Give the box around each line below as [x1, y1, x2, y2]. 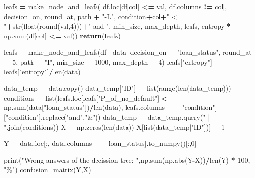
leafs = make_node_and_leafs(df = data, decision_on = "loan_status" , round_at [4, 47, 252, 57]
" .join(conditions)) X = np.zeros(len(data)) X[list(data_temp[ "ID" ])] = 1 [4, 121, 225, 132]
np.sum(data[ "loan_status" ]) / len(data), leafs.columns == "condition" [4, 102, 215, 112]
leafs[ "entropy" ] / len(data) [4, 66, 81, 76]
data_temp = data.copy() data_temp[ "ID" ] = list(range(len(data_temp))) [4, 83, 231, 93]
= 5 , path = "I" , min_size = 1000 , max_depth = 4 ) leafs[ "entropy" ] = [4, 56, 221, 67]
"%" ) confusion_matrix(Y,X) [4, 164, 91, 175]
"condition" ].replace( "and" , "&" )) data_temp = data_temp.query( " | [5, 111, 210, 122]
